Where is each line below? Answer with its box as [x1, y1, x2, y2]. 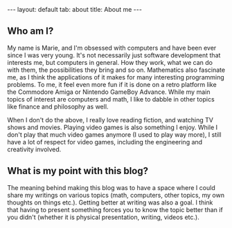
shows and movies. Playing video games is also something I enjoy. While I [7, 123, 218, 131]
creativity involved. [7, 145, 62, 153]
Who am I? [7, 26, 54, 37]
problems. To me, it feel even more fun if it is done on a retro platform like [7, 80, 217, 88]
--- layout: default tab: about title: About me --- [7, 6, 142, 13]
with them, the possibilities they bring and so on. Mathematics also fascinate [7, 66, 226, 74]
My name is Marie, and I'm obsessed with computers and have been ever [7, 44, 217, 52]
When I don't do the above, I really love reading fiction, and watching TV [7, 115, 213, 124]
